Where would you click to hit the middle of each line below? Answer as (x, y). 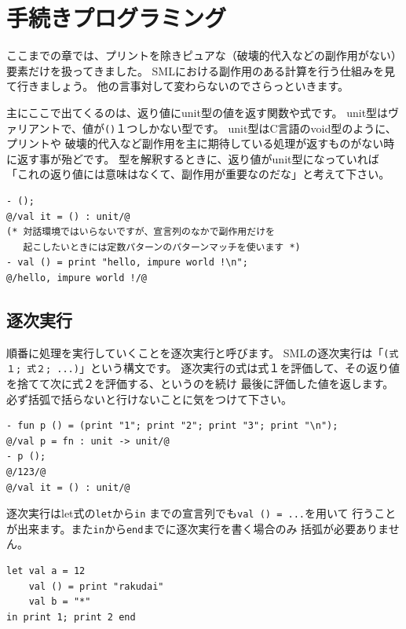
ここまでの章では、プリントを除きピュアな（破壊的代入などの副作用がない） (204, 55)
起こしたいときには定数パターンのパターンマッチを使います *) (162, 247)
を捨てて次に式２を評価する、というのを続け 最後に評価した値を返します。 (200, 384)
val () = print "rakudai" (96, 586)
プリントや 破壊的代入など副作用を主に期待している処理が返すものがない (195, 143)
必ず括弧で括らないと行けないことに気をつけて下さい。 (149, 399)
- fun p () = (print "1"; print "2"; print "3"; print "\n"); (172, 426)
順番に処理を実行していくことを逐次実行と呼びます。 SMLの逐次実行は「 (195, 352)
